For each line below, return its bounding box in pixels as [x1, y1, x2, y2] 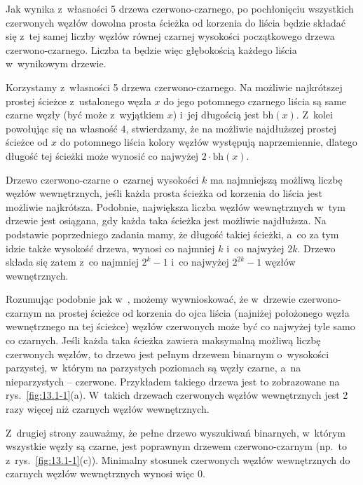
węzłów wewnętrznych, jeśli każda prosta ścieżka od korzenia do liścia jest [6, 186, 322, 200]
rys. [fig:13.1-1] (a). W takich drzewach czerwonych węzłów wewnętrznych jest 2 [6, 388, 348, 402]
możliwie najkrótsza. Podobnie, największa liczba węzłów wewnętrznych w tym [6, 199, 345, 214]
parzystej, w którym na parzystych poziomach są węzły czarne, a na [6, 360, 301, 375]
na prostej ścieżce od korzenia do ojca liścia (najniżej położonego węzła [45, 305, 350, 320]
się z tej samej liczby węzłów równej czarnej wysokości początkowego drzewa [6, 29, 335, 43]
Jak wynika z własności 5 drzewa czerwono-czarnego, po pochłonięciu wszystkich [6, 1, 354, 15]
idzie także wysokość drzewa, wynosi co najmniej [6, 240, 215, 255]
